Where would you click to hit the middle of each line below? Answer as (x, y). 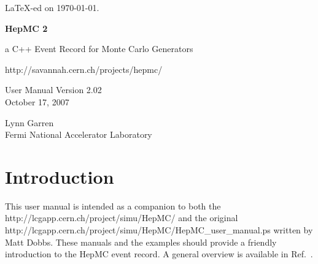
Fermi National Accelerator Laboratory (79, 134)
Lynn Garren (29, 122)
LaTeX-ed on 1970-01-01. (52, 7)
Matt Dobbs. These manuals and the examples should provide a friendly (141, 242)
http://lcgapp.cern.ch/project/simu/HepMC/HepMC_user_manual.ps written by (159, 230)
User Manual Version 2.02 (53, 90)
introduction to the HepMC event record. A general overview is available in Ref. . (159, 254)
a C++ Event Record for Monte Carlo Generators (99, 49)
